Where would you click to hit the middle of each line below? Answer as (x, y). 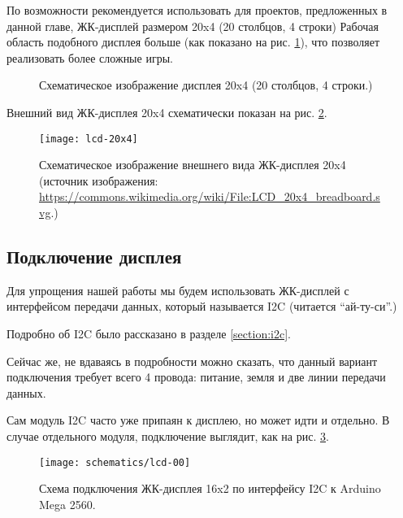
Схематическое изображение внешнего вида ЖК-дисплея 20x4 (193, 165)
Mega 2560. (67, 504)
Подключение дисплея (94, 256)
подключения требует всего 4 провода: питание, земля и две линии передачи (196, 377)
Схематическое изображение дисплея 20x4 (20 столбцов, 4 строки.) (206, 85)
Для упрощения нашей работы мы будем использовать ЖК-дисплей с (178, 290)
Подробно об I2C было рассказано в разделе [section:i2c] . (149, 333)
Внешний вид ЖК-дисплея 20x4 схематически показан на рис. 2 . (167, 112)
